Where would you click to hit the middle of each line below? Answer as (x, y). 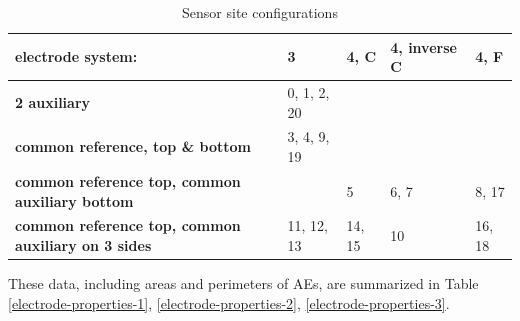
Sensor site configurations (260, 12)
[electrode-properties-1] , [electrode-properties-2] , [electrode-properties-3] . (229, 302)
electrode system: (76, 56)
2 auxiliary (53, 101)
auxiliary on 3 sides (83, 244)
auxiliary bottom (74, 200)
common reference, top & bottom (133, 146)
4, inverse (423, 46)
